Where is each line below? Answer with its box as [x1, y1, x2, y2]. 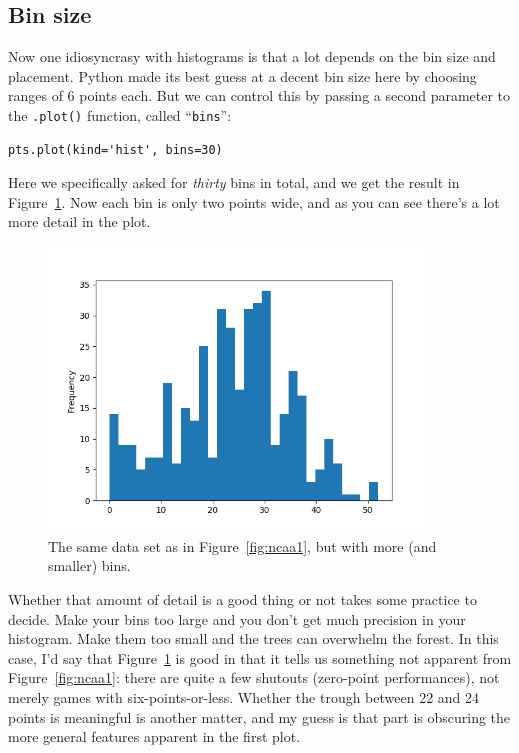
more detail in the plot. [8, 211, 151, 232]
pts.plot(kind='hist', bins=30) [8, 142, 223, 157]
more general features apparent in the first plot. [8, 726, 301, 747]
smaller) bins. [48, 555, 131, 576]
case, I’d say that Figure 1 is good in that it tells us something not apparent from [8, 647, 512, 668]
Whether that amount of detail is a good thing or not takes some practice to [8, 588, 477, 609]
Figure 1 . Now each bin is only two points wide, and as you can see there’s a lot [8, 191, 500, 212]
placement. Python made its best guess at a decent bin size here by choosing [8, 65, 477, 86]
